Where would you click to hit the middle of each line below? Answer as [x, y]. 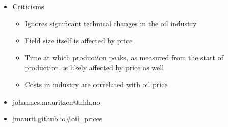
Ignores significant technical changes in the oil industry [111, 23]
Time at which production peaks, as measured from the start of [124, 57]
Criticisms [28, 6]
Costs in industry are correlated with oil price [96, 84]
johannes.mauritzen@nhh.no [56, 101]
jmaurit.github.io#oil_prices [57, 119]
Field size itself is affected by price [79, 40]
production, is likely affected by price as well [94, 67]
